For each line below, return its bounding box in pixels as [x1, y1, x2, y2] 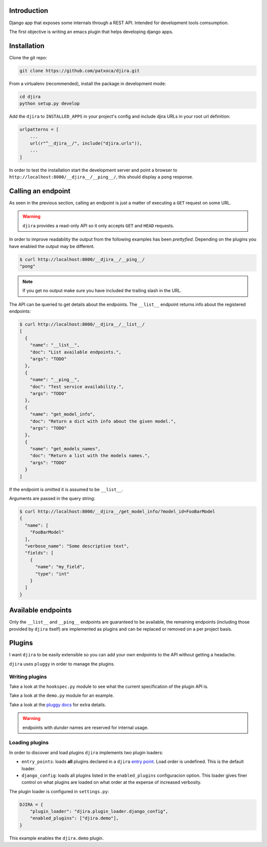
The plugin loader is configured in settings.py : [9, 788, 109, 794]
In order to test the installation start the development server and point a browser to [9, 167, 178, 173]
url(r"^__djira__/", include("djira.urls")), [30, 140, 142, 146]
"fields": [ [25, 550, 54, 556]
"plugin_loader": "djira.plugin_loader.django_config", [30, 808, 169, 814]
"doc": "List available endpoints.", [30, 349, 122, 355]
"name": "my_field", [35, 564, 85, 570]
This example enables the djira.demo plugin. [9, 835, 104, 841]
